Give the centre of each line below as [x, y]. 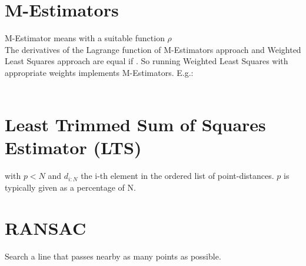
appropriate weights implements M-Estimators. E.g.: [99, 72]
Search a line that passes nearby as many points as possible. [113, 256]
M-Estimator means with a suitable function [85, 38]
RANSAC [46, 227]
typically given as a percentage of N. [70, 187]
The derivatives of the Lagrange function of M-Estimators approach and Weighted [153, 49]
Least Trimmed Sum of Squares [135, 124]
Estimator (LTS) [73, 147]
